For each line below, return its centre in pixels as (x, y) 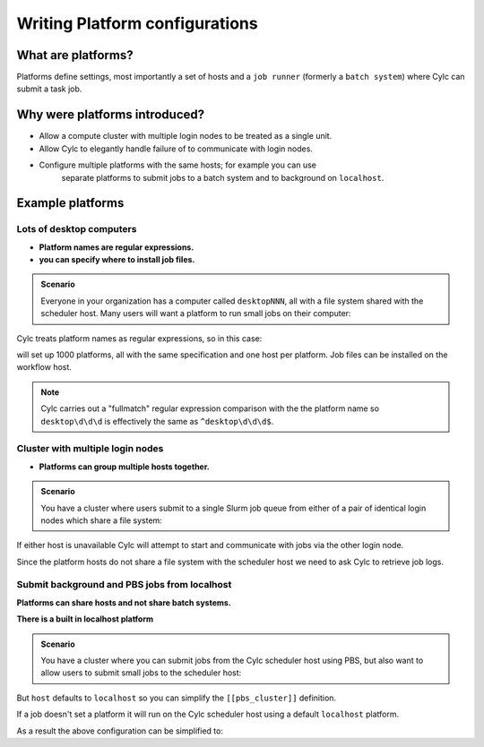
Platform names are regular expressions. (117, 247)
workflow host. (44, 367)
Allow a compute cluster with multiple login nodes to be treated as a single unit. (186, 136)
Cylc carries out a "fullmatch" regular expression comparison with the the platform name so (210, 408)
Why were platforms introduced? (111, 115)
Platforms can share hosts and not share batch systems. (124, 602)
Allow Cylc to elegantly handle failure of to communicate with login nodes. (176, 149)
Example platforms (70, 203)
